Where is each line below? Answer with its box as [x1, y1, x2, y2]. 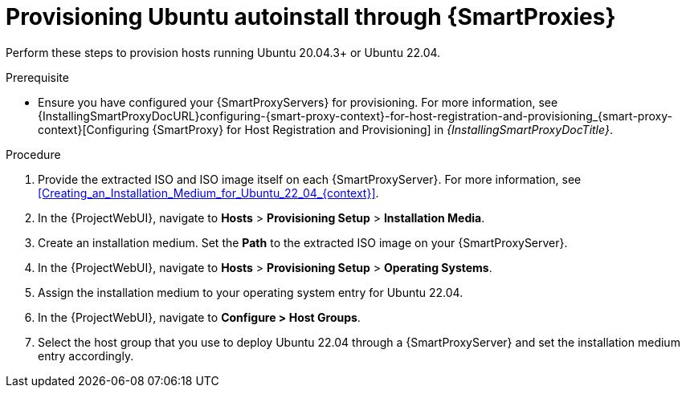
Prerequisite [6, 70, 69, 84]
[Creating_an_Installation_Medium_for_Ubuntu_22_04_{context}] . [38, 185, 379, 200]
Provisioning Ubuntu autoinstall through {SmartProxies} [6, 3, 616, 30]
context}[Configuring [38, 122, 149, 136]
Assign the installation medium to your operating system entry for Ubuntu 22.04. [38, 285, 463, 299]
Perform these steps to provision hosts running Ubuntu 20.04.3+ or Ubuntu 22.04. [6, 45, 441, 59]
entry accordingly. [38, 348, 134, 363]
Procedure [6, 147, 61, 161]
